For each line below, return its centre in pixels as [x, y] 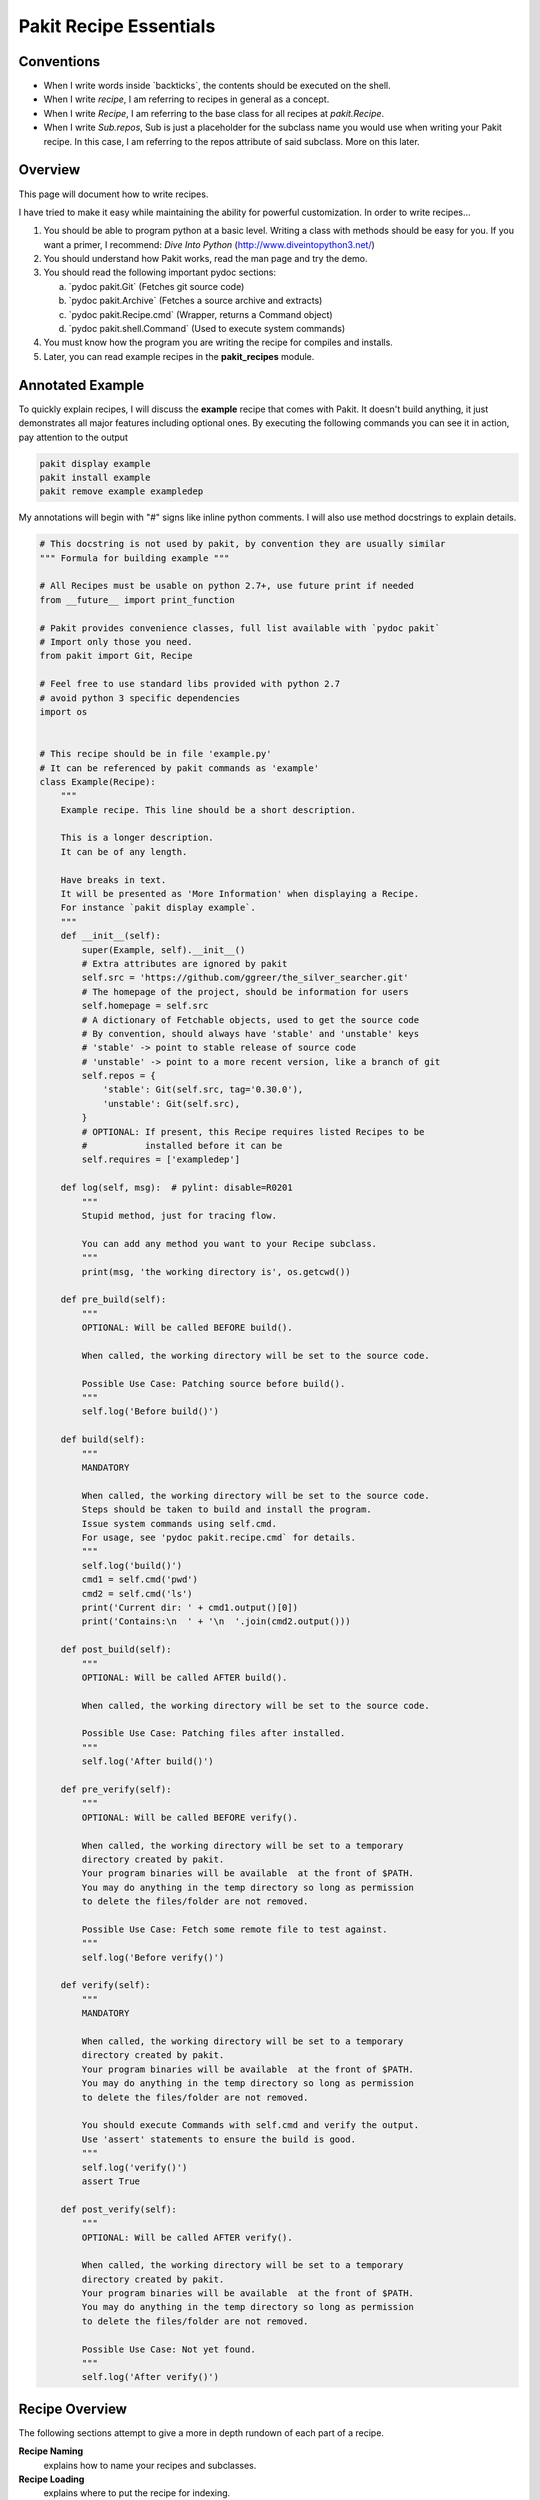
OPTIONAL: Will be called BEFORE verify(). [190, 1817]
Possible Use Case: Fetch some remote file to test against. [234, 1929]
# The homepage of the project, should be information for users [245, 991]
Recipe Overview [72, 2408]
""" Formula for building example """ [134, 558]
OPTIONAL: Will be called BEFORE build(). [187, 1328]
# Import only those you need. [116, 641]
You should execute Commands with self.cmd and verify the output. [250, 2125]
